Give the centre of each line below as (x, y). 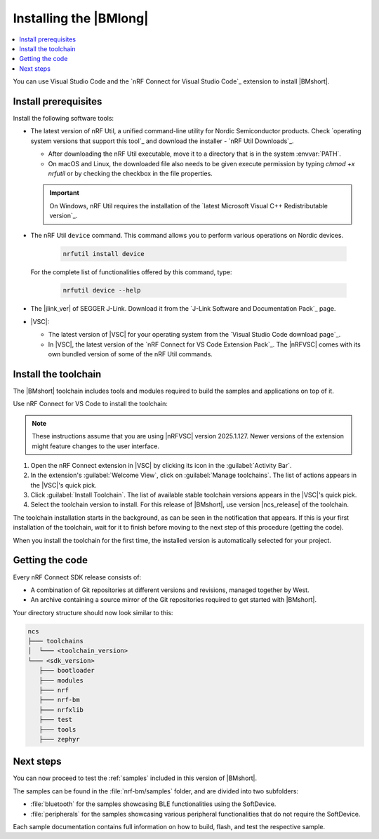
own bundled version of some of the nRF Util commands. (131, 354)
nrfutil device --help (102, 290)
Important (65, 193)
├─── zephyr (59, 739)
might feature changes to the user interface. (95, 446)
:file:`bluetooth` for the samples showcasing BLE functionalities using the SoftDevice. (153, 804)
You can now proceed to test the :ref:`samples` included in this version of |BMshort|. (135, 778)
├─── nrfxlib (61, 710)
